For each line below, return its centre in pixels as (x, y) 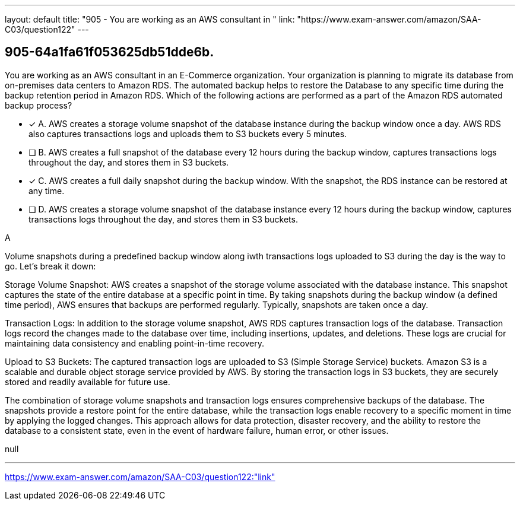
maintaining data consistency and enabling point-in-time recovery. (135, 343)
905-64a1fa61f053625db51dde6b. (110, 52)
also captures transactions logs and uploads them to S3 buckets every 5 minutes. (188, 134)
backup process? (39, 105)
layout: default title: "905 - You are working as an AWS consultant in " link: (150, 19)
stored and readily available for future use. (88, 382)
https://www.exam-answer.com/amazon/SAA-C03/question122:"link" (140, 477)
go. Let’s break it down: (50, 266)
